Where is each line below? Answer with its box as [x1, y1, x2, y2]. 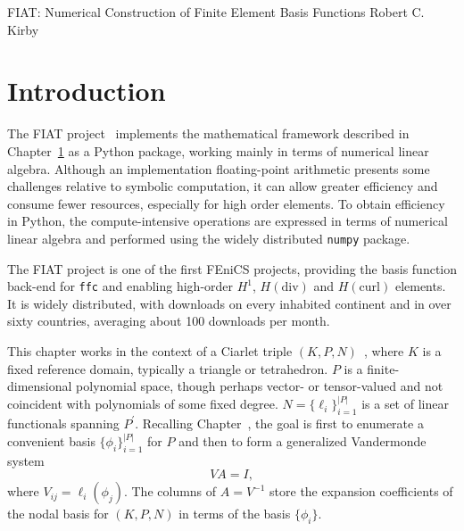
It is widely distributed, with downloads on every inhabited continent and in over [7, 294, 452, 312]
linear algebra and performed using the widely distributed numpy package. [7, 228, 410, 247]
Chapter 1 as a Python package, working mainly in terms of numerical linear [7, 141, 429, 160]
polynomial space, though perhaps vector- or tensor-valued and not [76, 377, 443, 395]
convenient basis [7, 432, 95, 451]
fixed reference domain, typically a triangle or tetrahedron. [7, 359, 328, 378]
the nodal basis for [7, 504, 109, 523]
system [7, 451, 45, 469]
